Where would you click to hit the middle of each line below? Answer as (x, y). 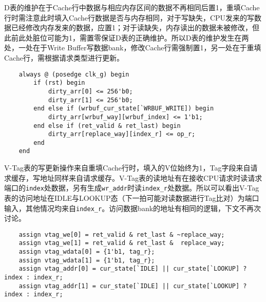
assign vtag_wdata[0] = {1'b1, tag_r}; (87, 252)
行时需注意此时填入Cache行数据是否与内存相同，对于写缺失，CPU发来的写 (129, 17)
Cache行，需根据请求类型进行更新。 (64, 57)
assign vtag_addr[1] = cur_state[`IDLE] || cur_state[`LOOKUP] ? (133, 286)
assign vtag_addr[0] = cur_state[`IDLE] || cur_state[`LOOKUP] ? (133, 269)
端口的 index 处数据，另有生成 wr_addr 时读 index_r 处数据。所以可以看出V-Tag (132, 188)
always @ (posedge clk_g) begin (74, 74)
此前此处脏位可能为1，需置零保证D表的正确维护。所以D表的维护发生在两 (127, 37)
